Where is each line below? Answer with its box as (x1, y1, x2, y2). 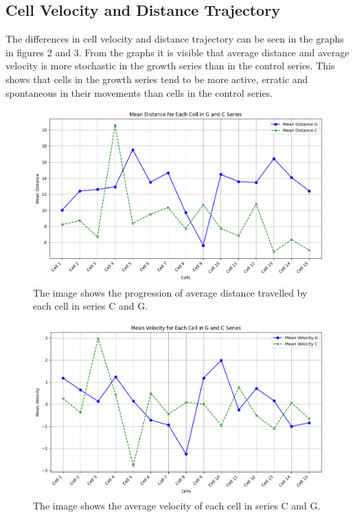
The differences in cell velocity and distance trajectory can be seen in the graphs (5, 32, 344, 46)
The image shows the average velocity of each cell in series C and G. (33, 498, 321, 513)
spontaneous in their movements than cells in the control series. (5, 85, 273, 100)
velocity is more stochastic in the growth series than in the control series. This (5, 58, 335, 73)
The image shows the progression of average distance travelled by (33, 285, 308, 299)
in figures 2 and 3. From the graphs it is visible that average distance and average (5, 45, 350, 59)
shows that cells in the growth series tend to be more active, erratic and (5, 71, 308, 86)
